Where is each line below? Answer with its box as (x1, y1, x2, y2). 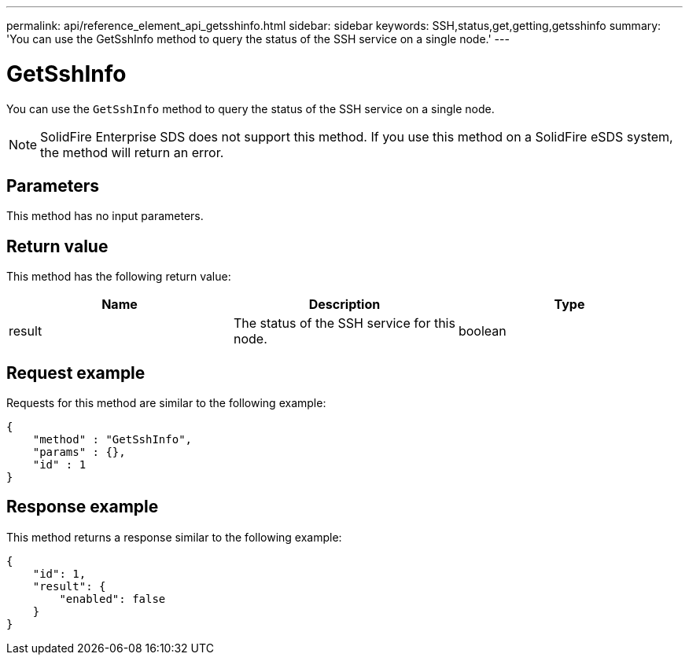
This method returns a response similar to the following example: (6, 530, 342, 544)
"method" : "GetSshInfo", (32, 433, 193, 446)
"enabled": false (59, 592, 166, 605)
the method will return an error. (40, 144, 224, 160)
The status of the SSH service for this (233, 315, 455, 332)
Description (308, 296, 381, 313)
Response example (6, 497, 159, 517)
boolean (458, 323, 507, 340)
